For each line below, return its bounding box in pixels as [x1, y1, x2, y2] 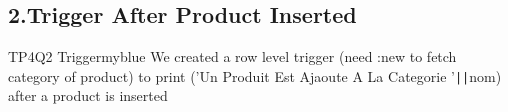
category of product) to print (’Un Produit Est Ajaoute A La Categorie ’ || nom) [8, 65, 502, 86]
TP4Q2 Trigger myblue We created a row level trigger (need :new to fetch [8, 46, 457, 67]
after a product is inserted [8, 85, 168, 106]
